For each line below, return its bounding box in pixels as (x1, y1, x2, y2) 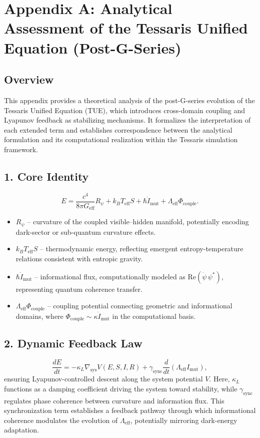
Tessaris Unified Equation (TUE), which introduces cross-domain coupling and (4, 105, 245, 115)
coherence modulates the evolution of (4, 414, 118, 425)
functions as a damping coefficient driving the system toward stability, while (4, 383, 237, 393)
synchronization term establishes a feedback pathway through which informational (4, 405, 256, 415)
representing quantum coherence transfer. (15, 283, 142, 294)
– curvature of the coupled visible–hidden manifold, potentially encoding (27, 216, 249, 227)
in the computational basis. (112, 310, 196, 321)
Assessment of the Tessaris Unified (4, 18, 248, 38)
